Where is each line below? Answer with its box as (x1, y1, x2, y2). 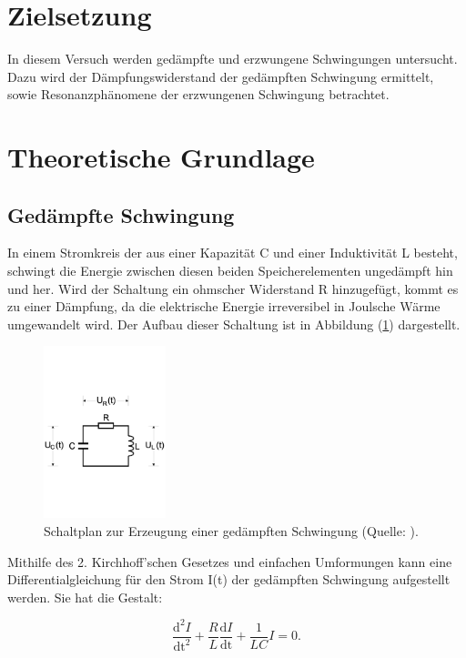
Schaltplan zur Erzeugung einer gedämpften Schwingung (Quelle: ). (44, 521, 419, 541)
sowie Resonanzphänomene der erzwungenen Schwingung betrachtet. (7, 85, 390, 104)
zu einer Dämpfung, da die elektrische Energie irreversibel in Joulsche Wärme (7, 297, 441, 316)
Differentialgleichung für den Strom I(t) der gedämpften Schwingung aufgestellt (7, 570, 451, 589)
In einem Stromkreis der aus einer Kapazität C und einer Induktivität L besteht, (7, 243, 458, 262)
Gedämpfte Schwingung (7, 200, 235, 228)
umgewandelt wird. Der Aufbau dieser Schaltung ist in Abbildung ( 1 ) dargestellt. (7, 314, 461, 333)
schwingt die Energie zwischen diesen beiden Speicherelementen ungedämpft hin (7, 261, 453, 280)
